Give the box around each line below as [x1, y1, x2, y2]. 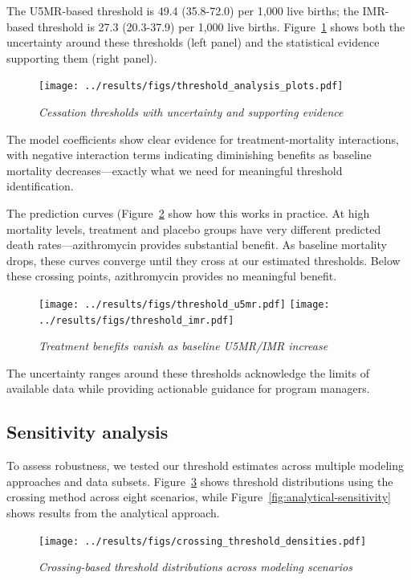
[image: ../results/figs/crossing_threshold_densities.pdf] [39, 535, 367, 547]
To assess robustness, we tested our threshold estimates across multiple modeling [6, 457, 404, 474]
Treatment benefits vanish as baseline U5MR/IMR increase [39, 337, 328, 354]
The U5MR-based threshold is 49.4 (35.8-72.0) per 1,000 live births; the [6, 2, 359, 18]
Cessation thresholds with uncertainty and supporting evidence [39, 104, 344, 120]
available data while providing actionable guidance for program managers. [6, 380, 370, 397]
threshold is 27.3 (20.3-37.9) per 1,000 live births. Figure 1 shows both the [37, 18, 405, 35]
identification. [6, 178, 74, 194]
